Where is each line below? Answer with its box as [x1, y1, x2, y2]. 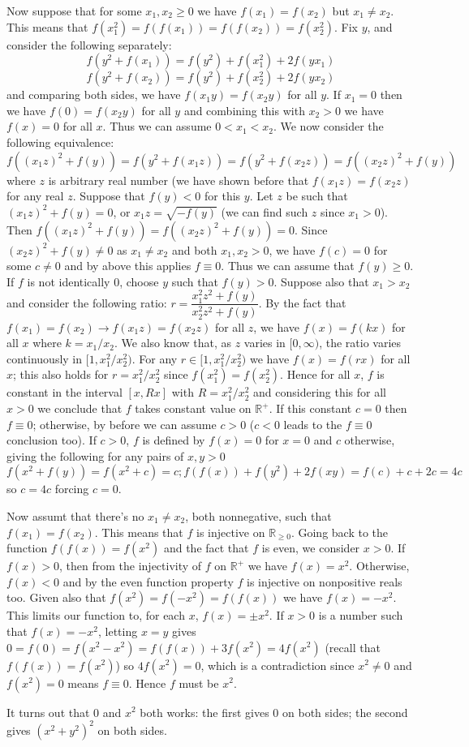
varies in [243, 334, 286, 351]
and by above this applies [64, 257, 191, 274]
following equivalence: [6, 133, 114, 150]
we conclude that [37, 400, 123, 417]
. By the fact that [258, 294, 346, 311]
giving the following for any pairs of [6, 447, 184, 464]
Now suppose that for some [6, 2, 142, 19]
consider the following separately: [6, 36, 172, 53]
